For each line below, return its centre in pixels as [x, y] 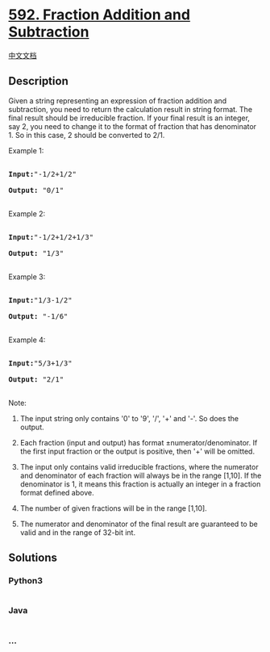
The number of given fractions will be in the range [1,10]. [113, 508]
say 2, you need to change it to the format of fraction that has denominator [132, 126]
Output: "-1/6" [38, 316]
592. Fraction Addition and [100, 15]
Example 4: [27, 340]
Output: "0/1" [36, 190]
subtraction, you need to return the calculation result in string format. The [130, 109]
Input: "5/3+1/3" [40, 363]
